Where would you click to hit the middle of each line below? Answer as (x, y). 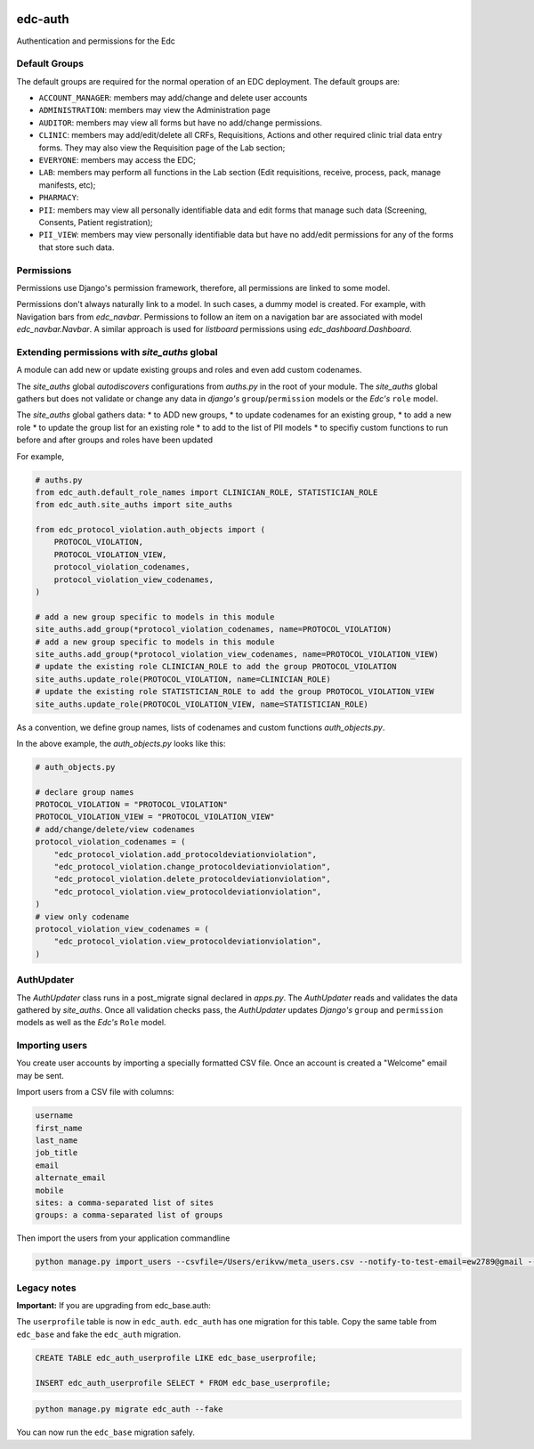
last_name (57, 1140)
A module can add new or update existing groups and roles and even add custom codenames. (189, 370)
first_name (59, 1128)
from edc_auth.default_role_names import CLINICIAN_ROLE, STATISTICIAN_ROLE (206, 492)
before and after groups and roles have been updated (115, 440)
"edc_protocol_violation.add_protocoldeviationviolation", (186, 854)
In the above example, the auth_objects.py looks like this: (121, 743)
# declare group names (85, 792)
